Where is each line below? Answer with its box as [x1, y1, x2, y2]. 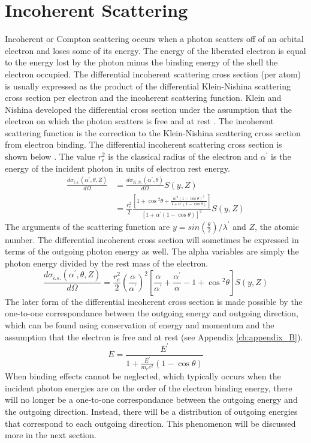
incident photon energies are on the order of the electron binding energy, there [5, 381, 292, 394]
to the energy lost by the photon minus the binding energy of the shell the [5, 56, 278, 68]
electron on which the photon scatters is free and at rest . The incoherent [5, 115, 274, 127]
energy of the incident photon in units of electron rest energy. [5, 161, 230, 174]
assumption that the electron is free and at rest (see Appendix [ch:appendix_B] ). [5, 330, 303, 343]
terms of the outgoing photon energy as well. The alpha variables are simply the [5, 245, 299, 258]
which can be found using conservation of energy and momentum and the [5, 319, 274, 331]
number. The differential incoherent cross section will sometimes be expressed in [5, 233, 299, 246]
